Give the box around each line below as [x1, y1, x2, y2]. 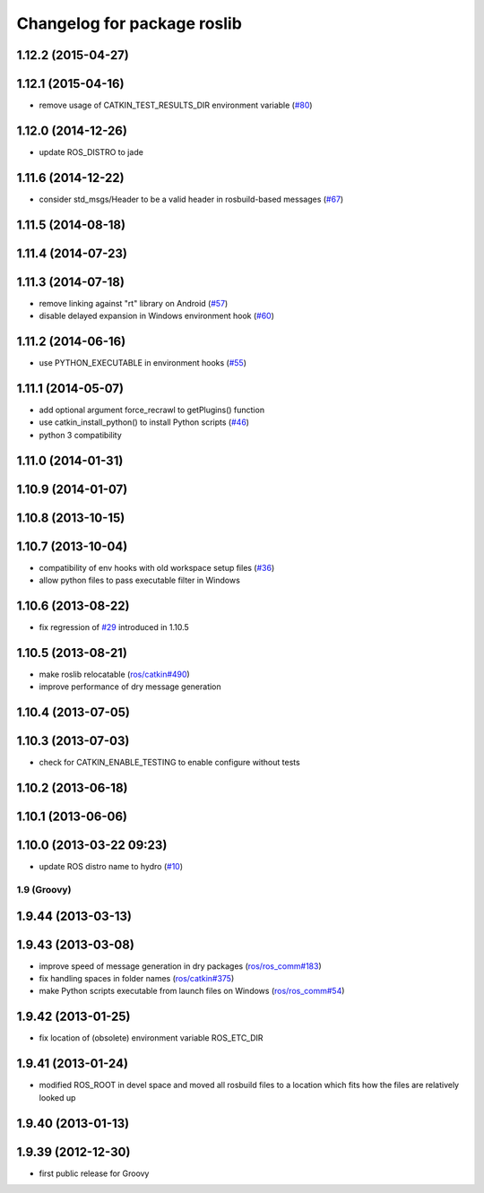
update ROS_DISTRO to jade [39, 146, 143, 157]
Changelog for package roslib [16, 13, 242, 33]
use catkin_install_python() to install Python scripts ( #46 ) [39, 417, 250, 428]
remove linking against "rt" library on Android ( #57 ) [39, 298, 229, 308]
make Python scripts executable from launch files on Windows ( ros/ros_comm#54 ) [39, 986, 345, 997]
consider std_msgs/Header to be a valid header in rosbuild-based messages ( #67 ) [39, 194, 344, 204]
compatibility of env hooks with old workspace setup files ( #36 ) [39, 562, 275, 573]
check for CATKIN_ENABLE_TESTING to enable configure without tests [39, 757, 300, 768]
